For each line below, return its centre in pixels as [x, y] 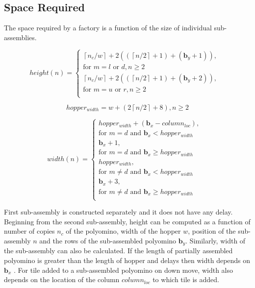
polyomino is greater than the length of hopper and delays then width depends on [127, 260]
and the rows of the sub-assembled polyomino [108, 240]
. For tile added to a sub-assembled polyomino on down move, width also [123, 270]
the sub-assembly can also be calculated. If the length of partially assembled [118, 251]
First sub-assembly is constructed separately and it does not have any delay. [118, 212]
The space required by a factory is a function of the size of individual [108, 28]
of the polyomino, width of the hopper [123, 231]
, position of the [212, 231]
